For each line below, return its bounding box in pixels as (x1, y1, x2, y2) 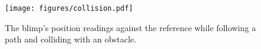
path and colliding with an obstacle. (5, 33, 137, 45)
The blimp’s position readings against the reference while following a (5, 21, 256, 33)
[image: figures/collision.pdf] (5, 4, 133, 13)
